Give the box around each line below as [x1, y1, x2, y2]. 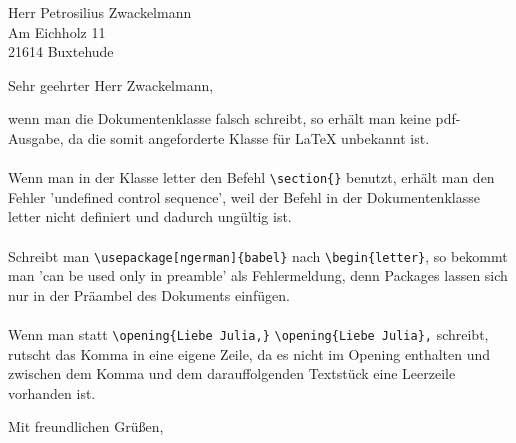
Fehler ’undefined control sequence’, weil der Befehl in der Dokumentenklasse [8, 186, 480, 207]
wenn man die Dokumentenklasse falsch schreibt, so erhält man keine [8, 108, 431, 129]
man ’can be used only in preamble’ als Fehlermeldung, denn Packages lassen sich [8, 265, 508, 286]
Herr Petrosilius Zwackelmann [8, 2, 192, 22]
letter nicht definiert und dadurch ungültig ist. [8, 206, 292, 227]
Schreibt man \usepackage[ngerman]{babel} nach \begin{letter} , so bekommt [8, 245, 508, 266]
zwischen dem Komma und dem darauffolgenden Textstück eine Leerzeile [8, 363, 456, 384]
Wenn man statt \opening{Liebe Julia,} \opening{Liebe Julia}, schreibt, [8, 324, 489, 345]
